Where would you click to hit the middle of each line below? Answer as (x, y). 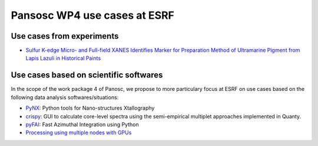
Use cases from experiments (65, 36)
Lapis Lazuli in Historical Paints (63, 58)
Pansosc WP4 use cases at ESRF (93, 15)
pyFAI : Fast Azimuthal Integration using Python (82, 124)
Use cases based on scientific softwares (87, 75)
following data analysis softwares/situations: (65, 97)
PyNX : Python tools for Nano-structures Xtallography (90, 108)
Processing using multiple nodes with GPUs (79, 133)
